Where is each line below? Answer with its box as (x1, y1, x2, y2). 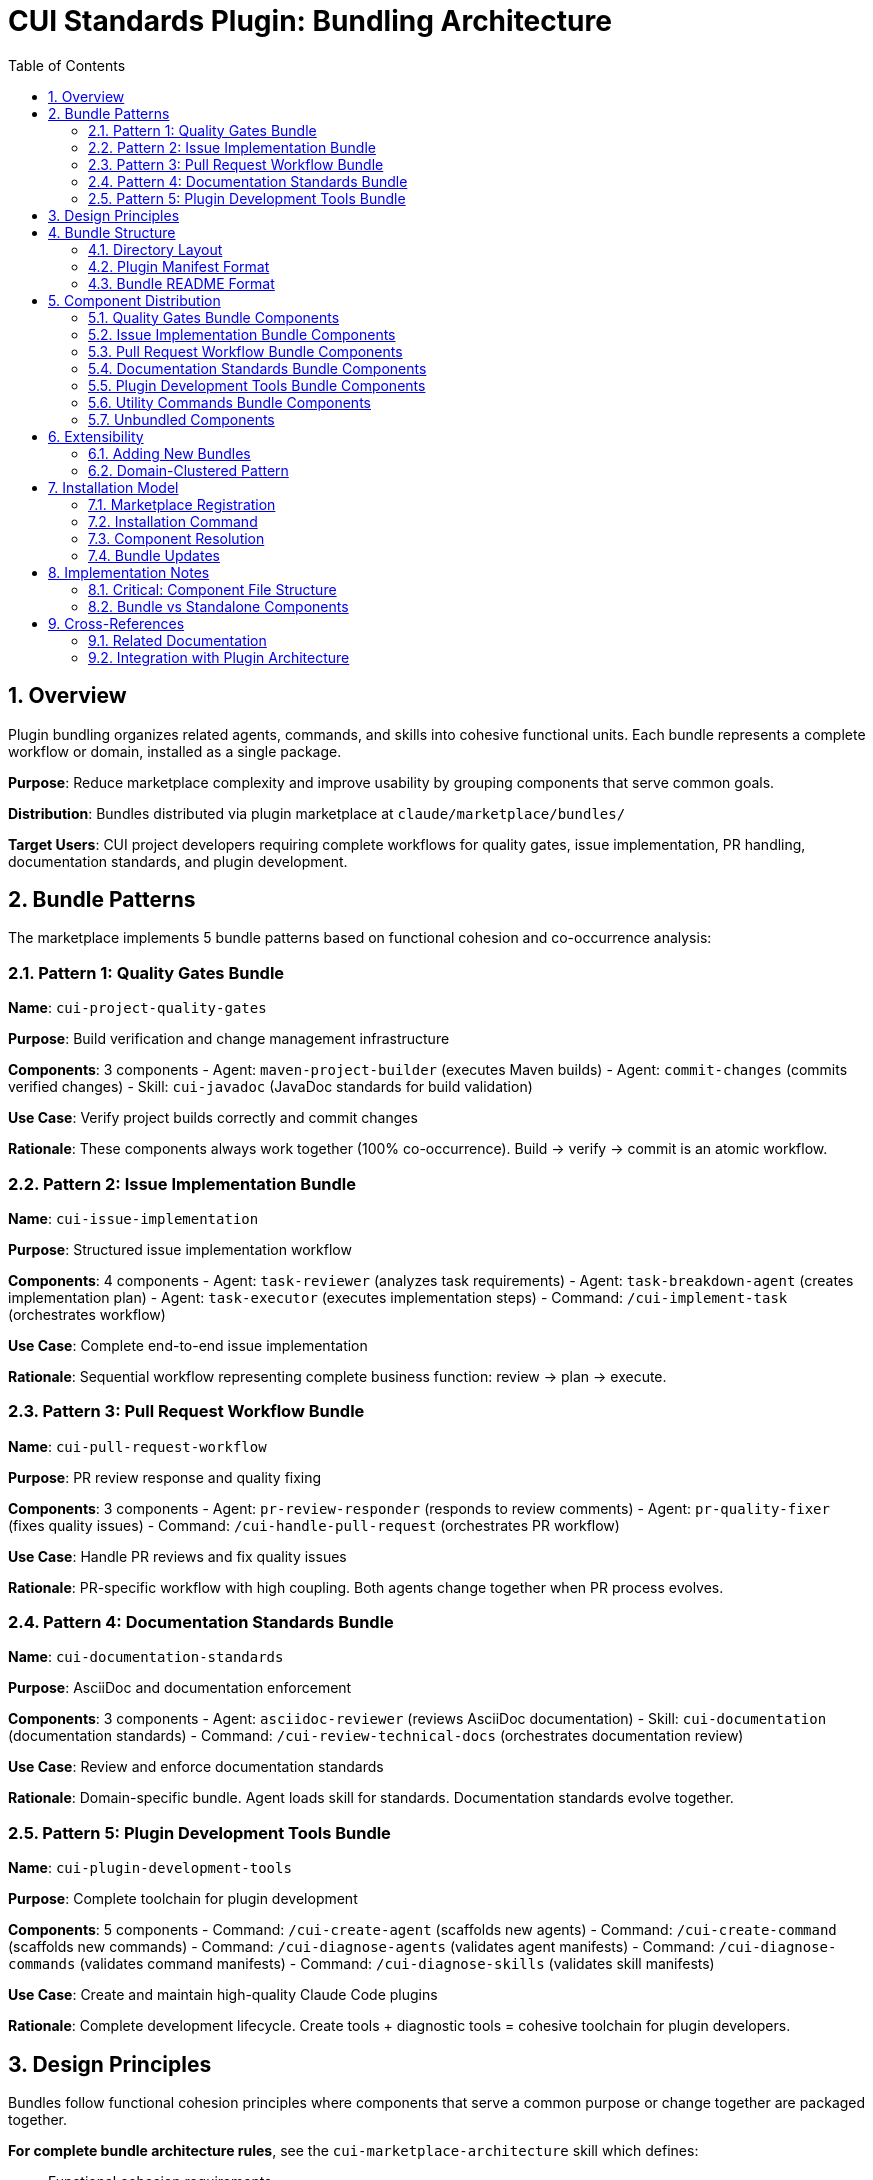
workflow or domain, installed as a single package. (8, 742, 342, 760)
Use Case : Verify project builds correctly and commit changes (8, 1109, 418, 1127)
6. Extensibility (48, 427, 144, 445)
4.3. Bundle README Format (88, 274, 275, 292)
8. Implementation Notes (48, 563, 210, 581)
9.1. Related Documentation (88, 631, 267, 649)
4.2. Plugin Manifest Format (88, 257, 270, 275)
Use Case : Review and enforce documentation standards (8, 1758, 384, 1776)
